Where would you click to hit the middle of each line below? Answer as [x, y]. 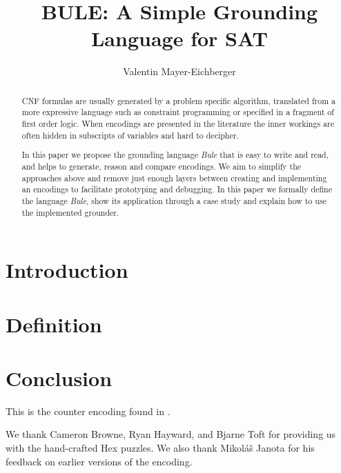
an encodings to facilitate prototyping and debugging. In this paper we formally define [177, 189]
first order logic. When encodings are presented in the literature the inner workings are [178, 124]
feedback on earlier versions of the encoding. [99, 461]
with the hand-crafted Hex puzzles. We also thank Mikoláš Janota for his [160, 448]
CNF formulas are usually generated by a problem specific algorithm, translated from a [178, 100]
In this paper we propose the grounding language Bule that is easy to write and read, [175, 155]
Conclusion [59, 378]
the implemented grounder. [70, 212]
